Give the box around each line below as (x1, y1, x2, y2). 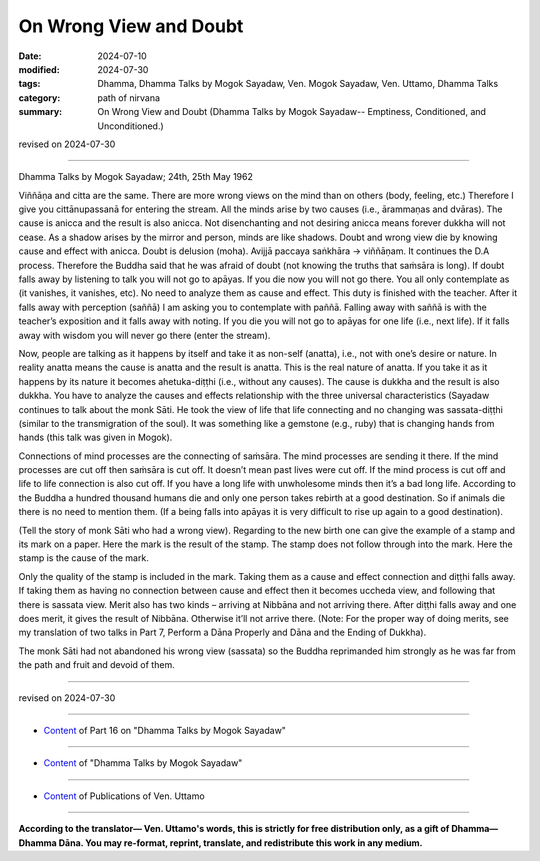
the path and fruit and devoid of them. (18, 659, 175, 671)
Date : (18, 50, 42, 62)
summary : (18, 106, 63, 118)
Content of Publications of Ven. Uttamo (43, 790, 205, 802)
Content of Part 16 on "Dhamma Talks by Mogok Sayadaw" (43, 724, 287, 736)
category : (18, 91, 61, 104)
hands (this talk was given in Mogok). (18, 431, 173, 444)
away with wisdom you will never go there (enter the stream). (18, 329, 271, 341)
